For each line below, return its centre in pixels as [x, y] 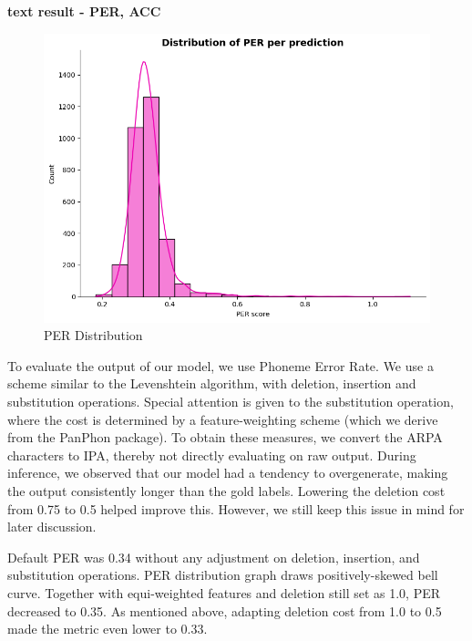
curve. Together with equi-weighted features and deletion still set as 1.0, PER [224, 592]
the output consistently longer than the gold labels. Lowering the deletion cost [226, 490]
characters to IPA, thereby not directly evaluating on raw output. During [212, 455]
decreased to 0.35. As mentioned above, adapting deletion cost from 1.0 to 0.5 [225, 610]
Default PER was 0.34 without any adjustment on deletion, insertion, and [214, 557]
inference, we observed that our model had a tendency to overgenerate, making [228, 473]
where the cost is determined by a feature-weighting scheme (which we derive [223, 419]
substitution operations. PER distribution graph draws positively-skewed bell [223, 575]
